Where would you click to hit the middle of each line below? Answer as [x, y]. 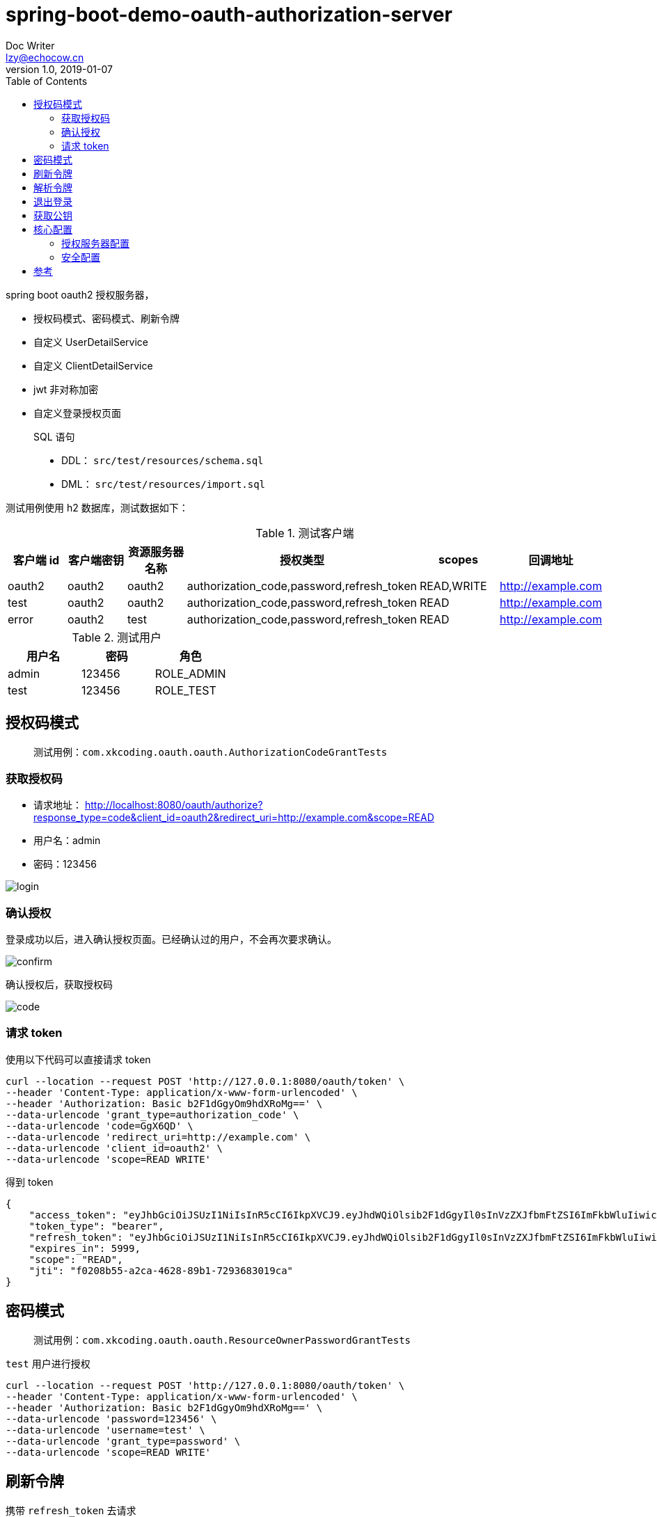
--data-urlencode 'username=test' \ [105, 1430]
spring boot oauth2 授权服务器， [80, 294]
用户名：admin [67, 841]
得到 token [30, 1182]
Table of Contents [47, 81]
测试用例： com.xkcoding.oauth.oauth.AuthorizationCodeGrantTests [211, 752]
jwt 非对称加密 [66, 389]
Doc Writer [30, 45]
